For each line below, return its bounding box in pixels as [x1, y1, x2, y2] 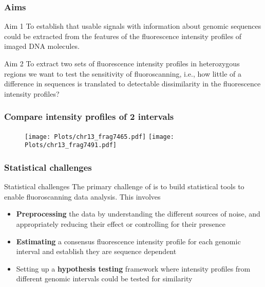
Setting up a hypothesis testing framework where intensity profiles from [16, 263, 251, 274]
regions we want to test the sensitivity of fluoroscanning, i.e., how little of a [4, 68, 242, 79]
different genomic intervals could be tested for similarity [16, 273, 193, 284]
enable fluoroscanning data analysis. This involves [4, 191, 161, 202]
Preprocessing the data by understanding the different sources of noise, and [16, 208, 260, 219]
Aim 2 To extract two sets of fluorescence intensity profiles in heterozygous [4, 58, 240, 68]
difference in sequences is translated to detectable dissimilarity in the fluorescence [4, 78, 261, 89]
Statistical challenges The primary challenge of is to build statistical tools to [4, 181, 244, 192]
